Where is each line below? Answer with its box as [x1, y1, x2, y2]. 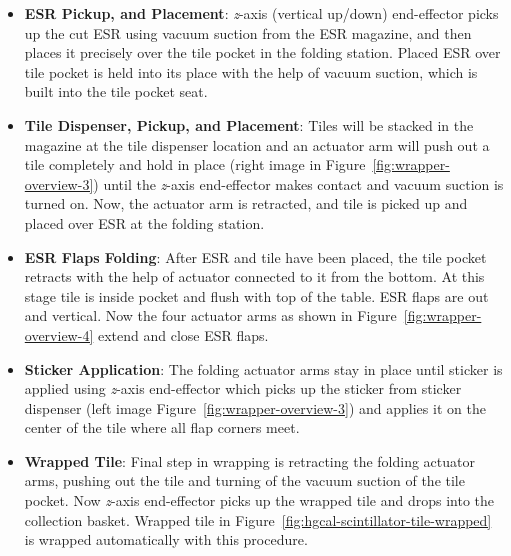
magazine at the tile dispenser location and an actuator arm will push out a [24, 134, 490, 155]
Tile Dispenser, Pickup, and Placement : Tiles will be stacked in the [24, 114, 474, 135]
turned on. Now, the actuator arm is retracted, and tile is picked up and [24, 193, 468, 214]
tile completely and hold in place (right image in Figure [24, 154, 366, 175]
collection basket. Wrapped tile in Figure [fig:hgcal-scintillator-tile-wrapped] [24, 509, 492, 530]
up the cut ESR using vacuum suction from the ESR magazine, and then [24, 22, 472, 43]
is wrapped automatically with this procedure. [24, 529, 308, 550]
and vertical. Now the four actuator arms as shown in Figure [24, 305, 397, 326]
